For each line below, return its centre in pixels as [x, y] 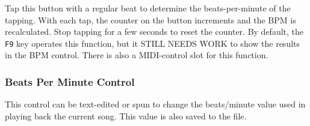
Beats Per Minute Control [70, 81]
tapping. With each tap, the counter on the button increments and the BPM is [150, 19]
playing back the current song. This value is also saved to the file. [126, 115]
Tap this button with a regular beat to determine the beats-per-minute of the [148, 8]
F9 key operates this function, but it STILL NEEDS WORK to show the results [153, 43]
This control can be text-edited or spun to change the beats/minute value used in [155, 104]
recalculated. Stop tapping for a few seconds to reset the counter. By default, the [154, 31]
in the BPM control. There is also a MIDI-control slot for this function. [137, 55]
